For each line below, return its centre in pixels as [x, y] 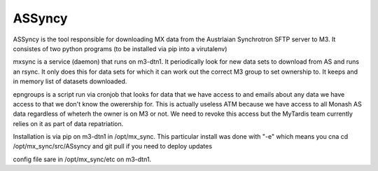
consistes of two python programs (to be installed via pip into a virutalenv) [120, 48]
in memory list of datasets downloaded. [70, 81]
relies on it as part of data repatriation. [68, 123]
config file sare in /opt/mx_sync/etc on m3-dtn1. [82, 159]
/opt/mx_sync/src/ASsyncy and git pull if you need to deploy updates [113, 146]
